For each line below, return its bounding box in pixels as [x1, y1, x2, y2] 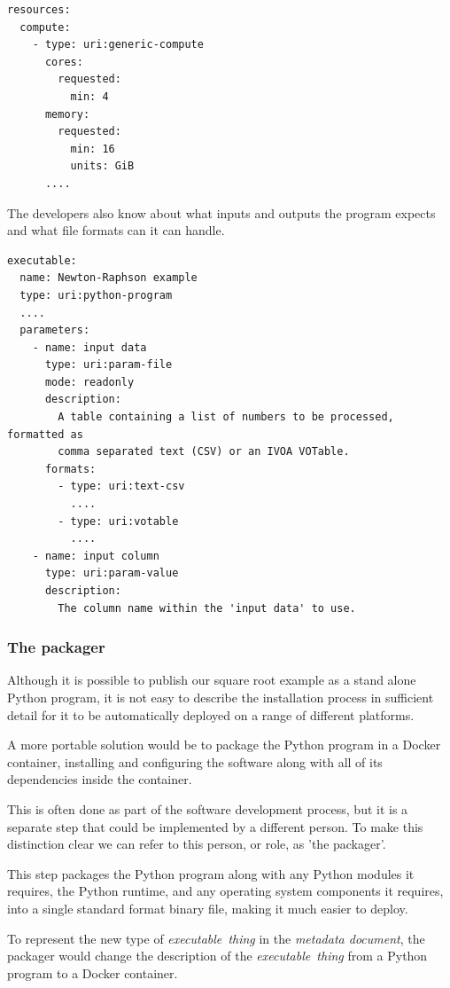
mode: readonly [44, 375, 135, 388]
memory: [44, 107, 90, 121]
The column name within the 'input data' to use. [58, 601, 356, 615]
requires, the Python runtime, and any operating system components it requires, [7, 882, 444, 900]
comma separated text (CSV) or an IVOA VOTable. [58, 445, 350, 459]
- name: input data [32, 341, 147, 354]
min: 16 [70, 142, 115, 155]
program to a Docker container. [7, 963, 178, 982]
